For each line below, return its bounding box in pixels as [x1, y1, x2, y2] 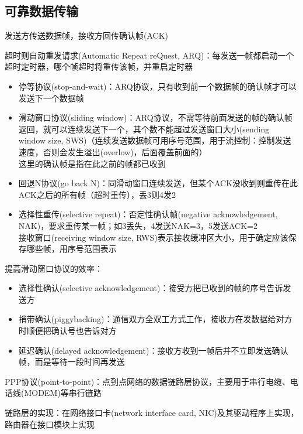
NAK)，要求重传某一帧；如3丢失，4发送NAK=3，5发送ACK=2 [18, 219, 257, 231]
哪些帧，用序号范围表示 [26, 242, 117, 255]
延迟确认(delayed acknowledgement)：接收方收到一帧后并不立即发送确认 [18, 344, 288, 356]
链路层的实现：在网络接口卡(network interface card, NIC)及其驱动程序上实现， [5, 406, 299, 419]
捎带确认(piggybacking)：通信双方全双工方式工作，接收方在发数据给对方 [18, 313, 292, 325]
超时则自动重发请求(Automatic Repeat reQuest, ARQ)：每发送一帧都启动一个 [5, 49, 294, 61]
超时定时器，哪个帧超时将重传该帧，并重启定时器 [5, 60, 193, 73]
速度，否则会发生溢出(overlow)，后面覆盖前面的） [18, 145, 207, 158]
